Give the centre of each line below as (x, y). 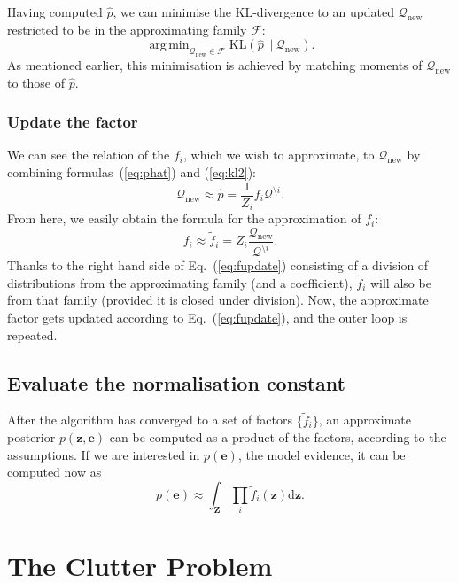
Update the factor (73, 122)
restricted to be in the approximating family (127, 29)
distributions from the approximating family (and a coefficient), (180, 282)
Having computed (55, 12)
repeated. (32, 334)
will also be (400, 282)
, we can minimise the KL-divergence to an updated (254, 12)
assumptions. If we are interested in (104, 454)
